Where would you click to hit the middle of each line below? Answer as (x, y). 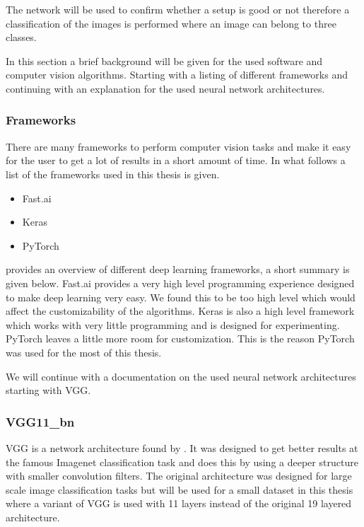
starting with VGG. (48, 390)
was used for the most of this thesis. (84, 352)
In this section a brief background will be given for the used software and (164, 60)
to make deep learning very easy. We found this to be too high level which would (181, 297)
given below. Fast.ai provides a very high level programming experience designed (180, 283)
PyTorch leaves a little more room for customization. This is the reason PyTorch (180, 338)
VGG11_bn (40, 421)
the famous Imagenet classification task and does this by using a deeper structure (182, 462)
